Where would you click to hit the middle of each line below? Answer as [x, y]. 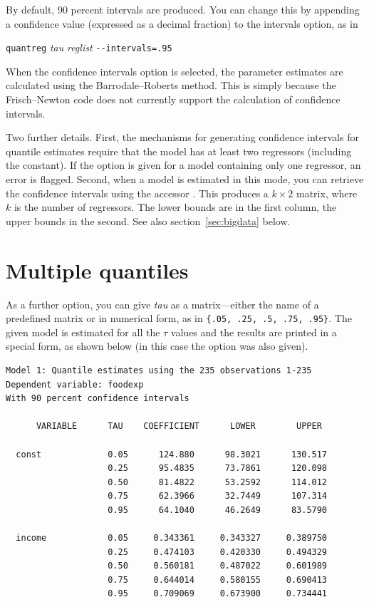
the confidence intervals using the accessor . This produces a [137, 193]
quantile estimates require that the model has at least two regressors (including [179, 151]
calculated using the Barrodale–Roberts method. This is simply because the [171, 85]
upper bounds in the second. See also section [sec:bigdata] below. [148, 220]
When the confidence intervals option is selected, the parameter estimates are [175, 71]
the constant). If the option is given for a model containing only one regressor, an [183, 165]
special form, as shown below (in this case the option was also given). [157, 346]
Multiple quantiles [97, 270]
